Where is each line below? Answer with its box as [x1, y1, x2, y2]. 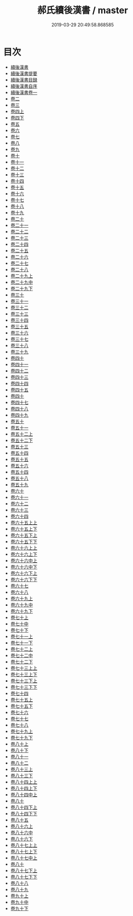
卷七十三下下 [10, 684, 37, 690]
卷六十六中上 [10, 557, 37, 563]
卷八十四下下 [10, 810, 37, 816]
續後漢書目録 [10, 76, 37, 82]
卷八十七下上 [10, 867, 37, 873]
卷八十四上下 [10, 785, 37, 791]
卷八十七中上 [10, 855, 37, 861]
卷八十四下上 [10, 804, 37, 810]
